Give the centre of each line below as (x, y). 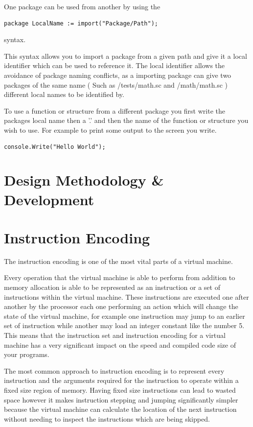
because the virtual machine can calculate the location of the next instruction (120, 409)
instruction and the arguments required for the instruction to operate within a (121, 380)
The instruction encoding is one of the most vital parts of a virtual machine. (118, 261)
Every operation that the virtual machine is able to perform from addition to (120, 277)
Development (49, 199)
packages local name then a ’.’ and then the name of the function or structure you (126, 120)
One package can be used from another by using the (82, 6)
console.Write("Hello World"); (55, 147)
